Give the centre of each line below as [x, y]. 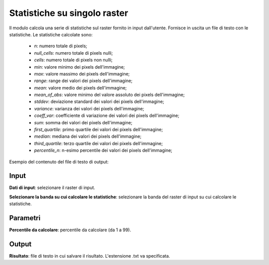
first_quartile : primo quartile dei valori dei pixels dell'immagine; [98, 130]
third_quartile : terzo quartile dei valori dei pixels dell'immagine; [98, 143]
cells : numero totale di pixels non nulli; [73, 60]
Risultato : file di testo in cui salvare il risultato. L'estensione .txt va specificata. [90, 256]
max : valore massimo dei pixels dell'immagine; [82, 74]
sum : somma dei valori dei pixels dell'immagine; [83, 122]
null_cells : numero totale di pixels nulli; [73, 53]
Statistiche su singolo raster [69, 13]
